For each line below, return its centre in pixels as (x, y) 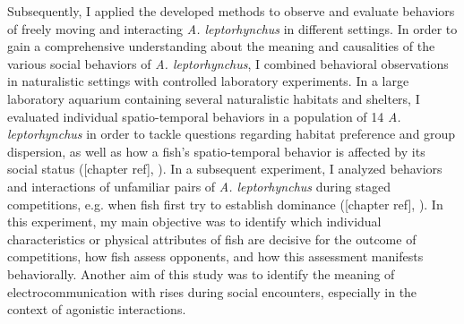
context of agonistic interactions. (97, 309)
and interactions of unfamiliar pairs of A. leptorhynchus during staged (199, 186)
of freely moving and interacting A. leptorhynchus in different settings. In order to (232, 28)
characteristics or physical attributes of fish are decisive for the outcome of (212, 239)
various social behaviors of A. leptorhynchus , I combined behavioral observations (228, 63)
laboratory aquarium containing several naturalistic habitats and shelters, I (214, 98)
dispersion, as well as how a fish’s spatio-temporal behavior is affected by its (216, 151)
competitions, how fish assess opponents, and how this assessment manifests (215, 256)
